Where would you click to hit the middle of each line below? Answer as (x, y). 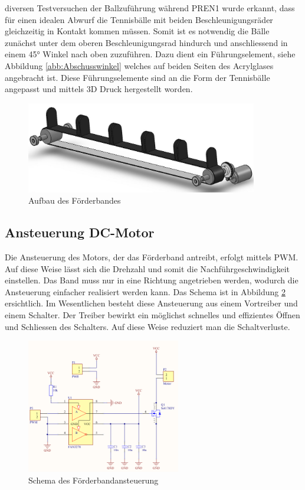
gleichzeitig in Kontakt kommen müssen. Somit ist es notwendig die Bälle (137, 31)
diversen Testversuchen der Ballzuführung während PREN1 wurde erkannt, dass (150, 8)
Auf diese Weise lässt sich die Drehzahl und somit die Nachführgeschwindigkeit (147, 268)
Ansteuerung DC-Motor (80, 232)
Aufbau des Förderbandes (75, 200)
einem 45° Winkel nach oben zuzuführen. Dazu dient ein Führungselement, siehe (150, 54)
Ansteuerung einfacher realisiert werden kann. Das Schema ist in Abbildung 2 (145, 291)
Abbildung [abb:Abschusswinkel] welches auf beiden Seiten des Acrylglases (139, 65)
